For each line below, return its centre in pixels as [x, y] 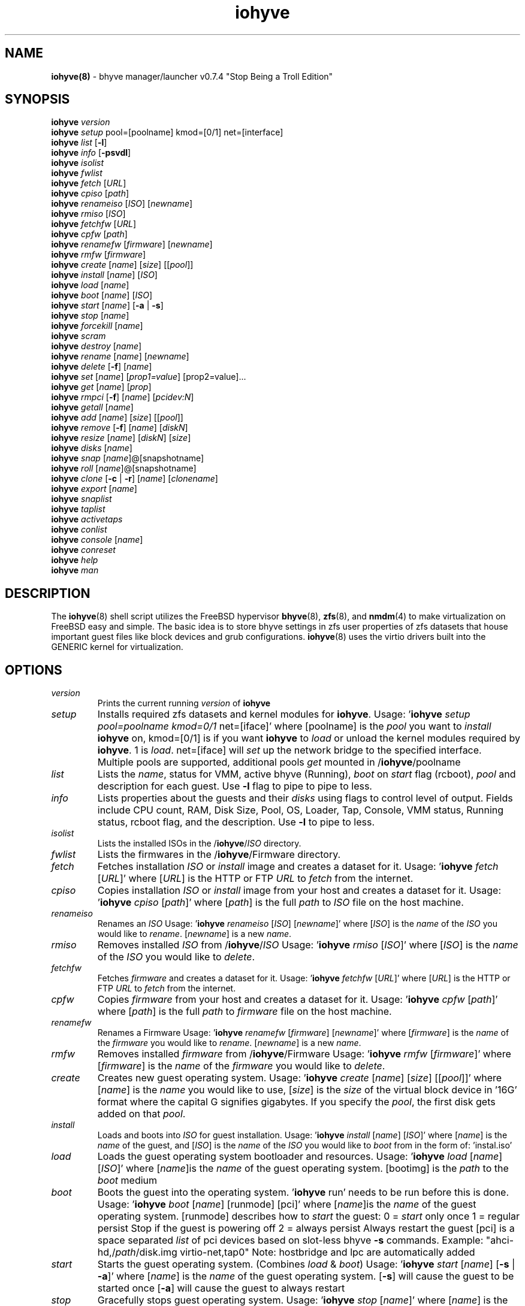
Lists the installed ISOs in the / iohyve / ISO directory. [199, 844]
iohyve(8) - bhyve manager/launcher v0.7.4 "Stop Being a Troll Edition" [192, 76]
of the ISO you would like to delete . [176, 957]
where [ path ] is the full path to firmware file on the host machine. [245, 1012]
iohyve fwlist [77, 173]
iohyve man [75, 570]
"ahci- [500, 1240]
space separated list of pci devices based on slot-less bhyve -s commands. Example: [290, 1240]
